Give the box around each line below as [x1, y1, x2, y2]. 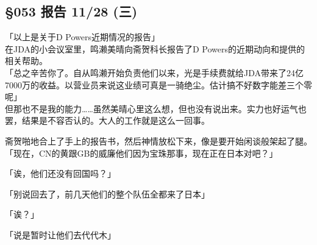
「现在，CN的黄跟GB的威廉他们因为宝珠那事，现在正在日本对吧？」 [5, 146, 278, 159]
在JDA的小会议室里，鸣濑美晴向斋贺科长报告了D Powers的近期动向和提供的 [5, 42, 305, 55]
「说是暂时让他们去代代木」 [5, 228, 116, 241]
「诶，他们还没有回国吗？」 [5, 167, 116, 180]
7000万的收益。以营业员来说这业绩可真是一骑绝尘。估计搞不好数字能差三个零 [5, 78, 312, 91]
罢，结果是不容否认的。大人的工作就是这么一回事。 [5, 114, 210, 127]
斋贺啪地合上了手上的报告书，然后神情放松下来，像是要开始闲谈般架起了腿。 [5, 134, 312, 147]
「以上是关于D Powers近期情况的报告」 [5, 30, 160, 43]
